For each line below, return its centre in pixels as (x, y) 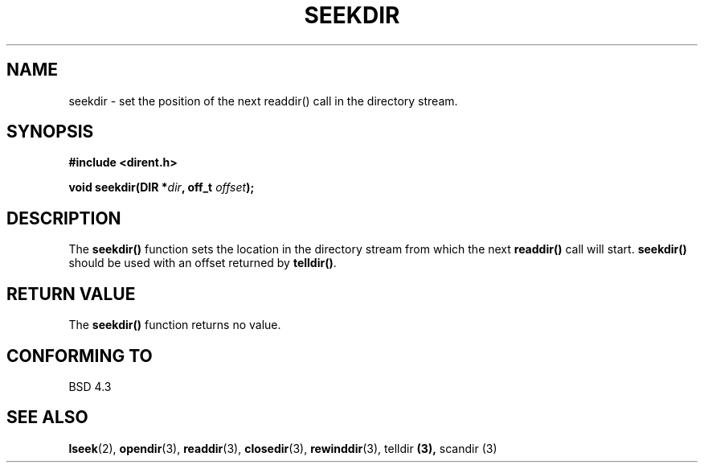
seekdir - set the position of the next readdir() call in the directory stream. (263, 101)
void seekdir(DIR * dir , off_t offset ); (162, 187)
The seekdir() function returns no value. (175, 325)
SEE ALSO (47, 418)
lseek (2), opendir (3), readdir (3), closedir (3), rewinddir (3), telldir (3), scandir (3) (283, 448)
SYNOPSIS (50, 132)
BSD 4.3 (90, 386)
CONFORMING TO (80, 356)
